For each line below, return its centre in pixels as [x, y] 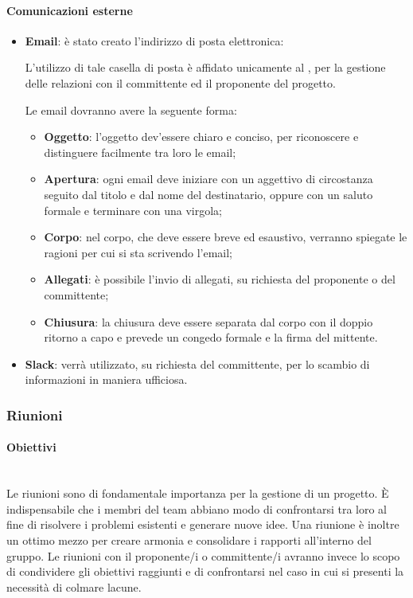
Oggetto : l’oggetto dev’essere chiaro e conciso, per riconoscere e [201, 137]
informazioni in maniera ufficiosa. [106, 379]
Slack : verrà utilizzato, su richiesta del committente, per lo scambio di [197, 363]
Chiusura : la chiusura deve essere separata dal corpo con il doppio [208, 321]
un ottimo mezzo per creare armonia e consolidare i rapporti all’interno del [189, 539]
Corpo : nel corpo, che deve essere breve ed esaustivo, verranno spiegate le [226, 237]
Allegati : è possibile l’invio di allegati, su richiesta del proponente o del [220, 279]
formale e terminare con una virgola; [133, 210]
